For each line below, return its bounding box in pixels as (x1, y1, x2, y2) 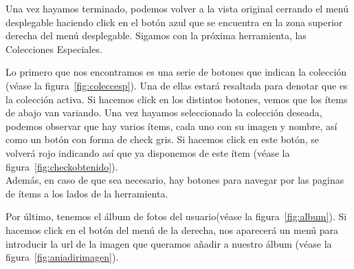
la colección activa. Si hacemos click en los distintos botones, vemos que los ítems (5, 92, 348, 106)
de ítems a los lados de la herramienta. (5, 186, 168, 200)
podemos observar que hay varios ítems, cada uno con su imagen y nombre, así (5, 118, 338, 133)
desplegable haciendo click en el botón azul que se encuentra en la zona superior (5, 14, 343, 29)
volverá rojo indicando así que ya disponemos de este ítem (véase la (5, 145, 290, 160)
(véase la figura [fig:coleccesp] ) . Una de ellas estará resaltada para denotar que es (5, 78, 348, 92)
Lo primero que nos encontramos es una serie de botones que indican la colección (5, 65, 347, 79)
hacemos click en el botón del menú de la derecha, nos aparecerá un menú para (5, 222, 339, 237)
